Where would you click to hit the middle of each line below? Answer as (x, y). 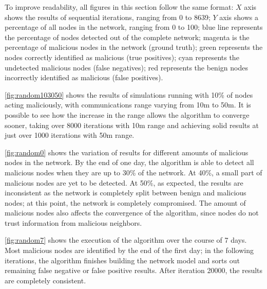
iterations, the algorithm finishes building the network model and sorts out (122, 260)
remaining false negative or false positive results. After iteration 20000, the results (134, 270)
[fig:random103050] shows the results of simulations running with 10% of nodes (129, 94)
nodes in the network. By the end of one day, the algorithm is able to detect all (129, 162)
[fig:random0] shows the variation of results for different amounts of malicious (127, 152)
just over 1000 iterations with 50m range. (70, 135)
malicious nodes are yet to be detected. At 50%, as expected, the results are (124, 182)
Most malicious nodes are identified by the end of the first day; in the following (129, 250)
